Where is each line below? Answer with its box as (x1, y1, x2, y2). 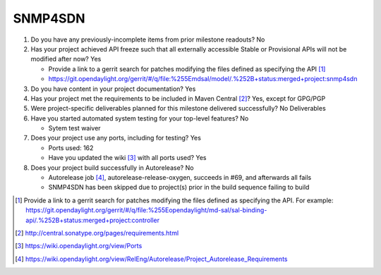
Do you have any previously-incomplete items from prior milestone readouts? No (30, 35, 265, 44)
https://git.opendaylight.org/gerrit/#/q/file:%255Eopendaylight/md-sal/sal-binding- (25, 206, 267, 214)
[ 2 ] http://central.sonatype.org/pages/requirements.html (15, 228, 179, 237)
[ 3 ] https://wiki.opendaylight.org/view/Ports (15, 242, 143, 250)
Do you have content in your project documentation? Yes (30, 85, 196, 93)
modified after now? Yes (30, 55, 102, 63)
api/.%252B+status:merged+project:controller (25, 216, 160, 224)
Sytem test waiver (48, 124, 102, 133)
